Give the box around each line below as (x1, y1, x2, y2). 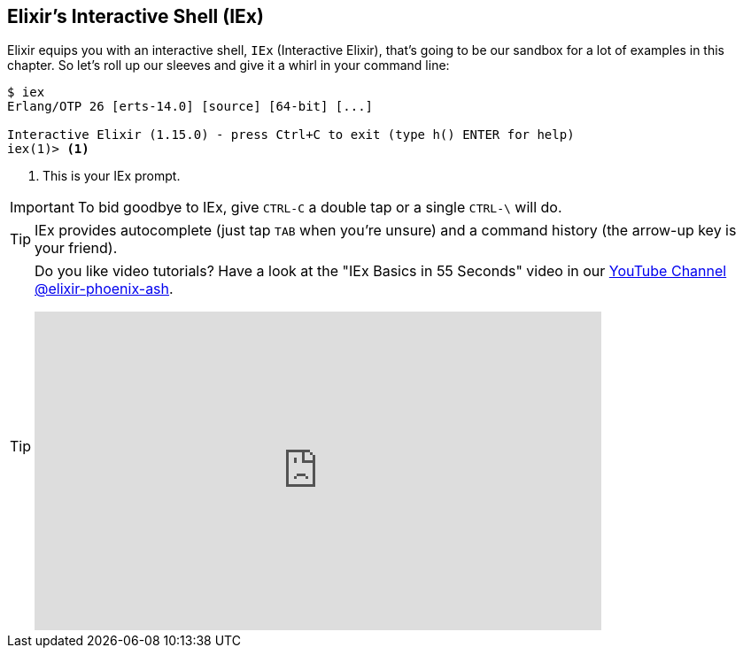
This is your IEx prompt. (43, 168, 181, 184)
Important (10, 198, 74, 217)
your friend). (35, 239, 118, 258)
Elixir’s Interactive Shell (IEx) (7, 5, 264, 27)
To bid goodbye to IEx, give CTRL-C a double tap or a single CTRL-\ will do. (77, 198, 562, 217)
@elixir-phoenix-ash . (35, 280, 174, 298)
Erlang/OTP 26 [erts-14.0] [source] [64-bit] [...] (7, 99, 374, 114)
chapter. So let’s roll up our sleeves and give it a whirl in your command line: (7, 58, 450, 73)
